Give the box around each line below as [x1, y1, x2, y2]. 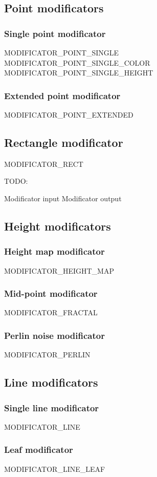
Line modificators [4, 374, 98, 390]
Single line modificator [4, 401, 99, 414]
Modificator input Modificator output [4, 193, 122, 203]
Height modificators [4, 218, 111, 234]
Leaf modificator [4, 443, 73, 456]
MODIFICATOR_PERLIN [4, 349, 91, 360]
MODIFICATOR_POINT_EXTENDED [4, 109, 133, 120]
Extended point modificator [4, 89, 121, 102]
